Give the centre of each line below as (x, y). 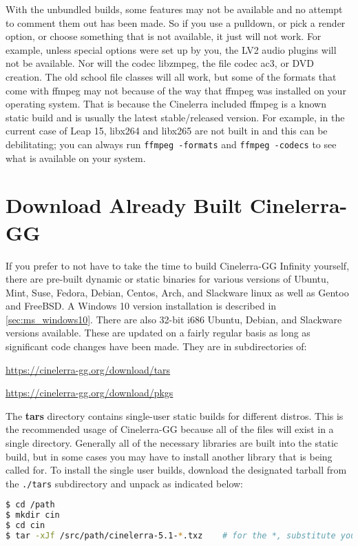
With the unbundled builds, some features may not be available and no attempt (174, 9)
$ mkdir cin (33, 515)
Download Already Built (124, 205)
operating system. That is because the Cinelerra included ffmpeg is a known (166, 104)
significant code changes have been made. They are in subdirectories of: (156, 346)
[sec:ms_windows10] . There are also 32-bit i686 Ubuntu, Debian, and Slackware (174, 319)
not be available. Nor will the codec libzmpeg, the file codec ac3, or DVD (160, 63)
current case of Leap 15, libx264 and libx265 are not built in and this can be (167, 131)
